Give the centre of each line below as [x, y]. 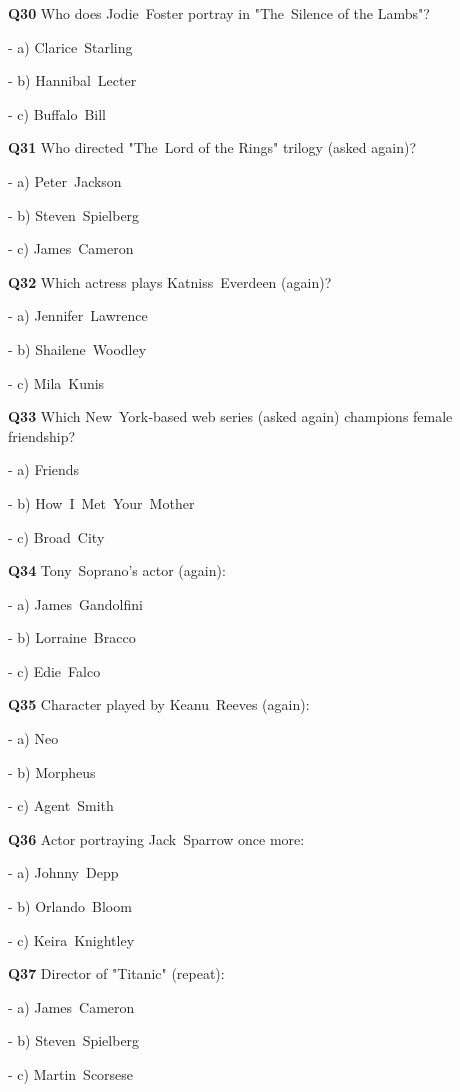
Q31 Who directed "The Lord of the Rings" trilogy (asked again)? [212, 147]
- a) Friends [44, 469]
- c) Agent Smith [61, 805]
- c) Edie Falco [54, 670]
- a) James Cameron [71, 1006]
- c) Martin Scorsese [71, 1074]
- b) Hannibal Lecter [72, 80]
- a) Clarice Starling [70, 46]
